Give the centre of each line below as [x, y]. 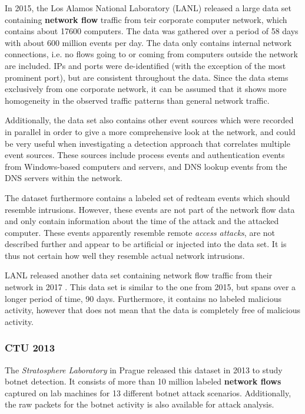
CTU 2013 [30, 348]
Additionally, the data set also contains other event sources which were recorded [149, 120]
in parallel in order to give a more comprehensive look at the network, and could [150, 131]
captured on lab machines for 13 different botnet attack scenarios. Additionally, [148, 392]
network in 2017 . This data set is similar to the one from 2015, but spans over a [150, 287]
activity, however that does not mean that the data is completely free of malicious [152, 310]
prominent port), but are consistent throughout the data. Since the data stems [147, 77]
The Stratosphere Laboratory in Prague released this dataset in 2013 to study [144, 369]
